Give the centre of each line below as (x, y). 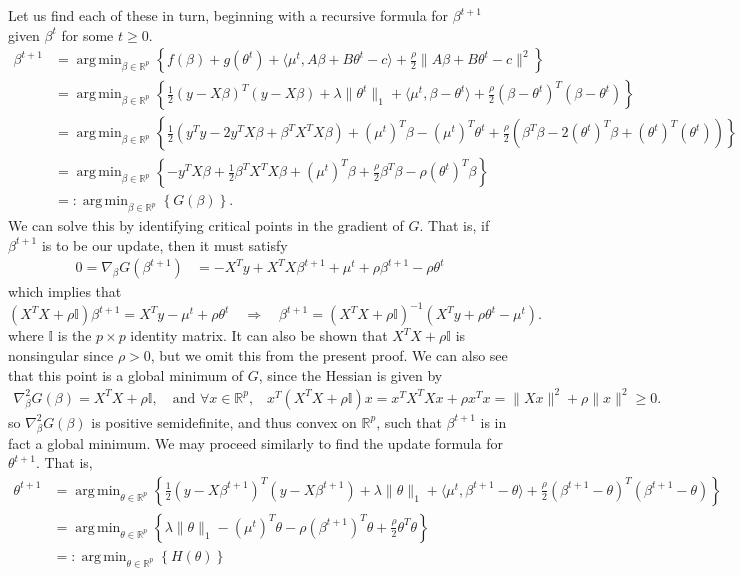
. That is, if (454, 225)
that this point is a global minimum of (126, 374)
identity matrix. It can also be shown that (259, 335)
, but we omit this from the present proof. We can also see (329, 355)
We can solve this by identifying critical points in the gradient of (206, 225)
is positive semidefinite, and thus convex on (224, 421)
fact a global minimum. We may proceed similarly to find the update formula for (255, 442)
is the (74, 335)
